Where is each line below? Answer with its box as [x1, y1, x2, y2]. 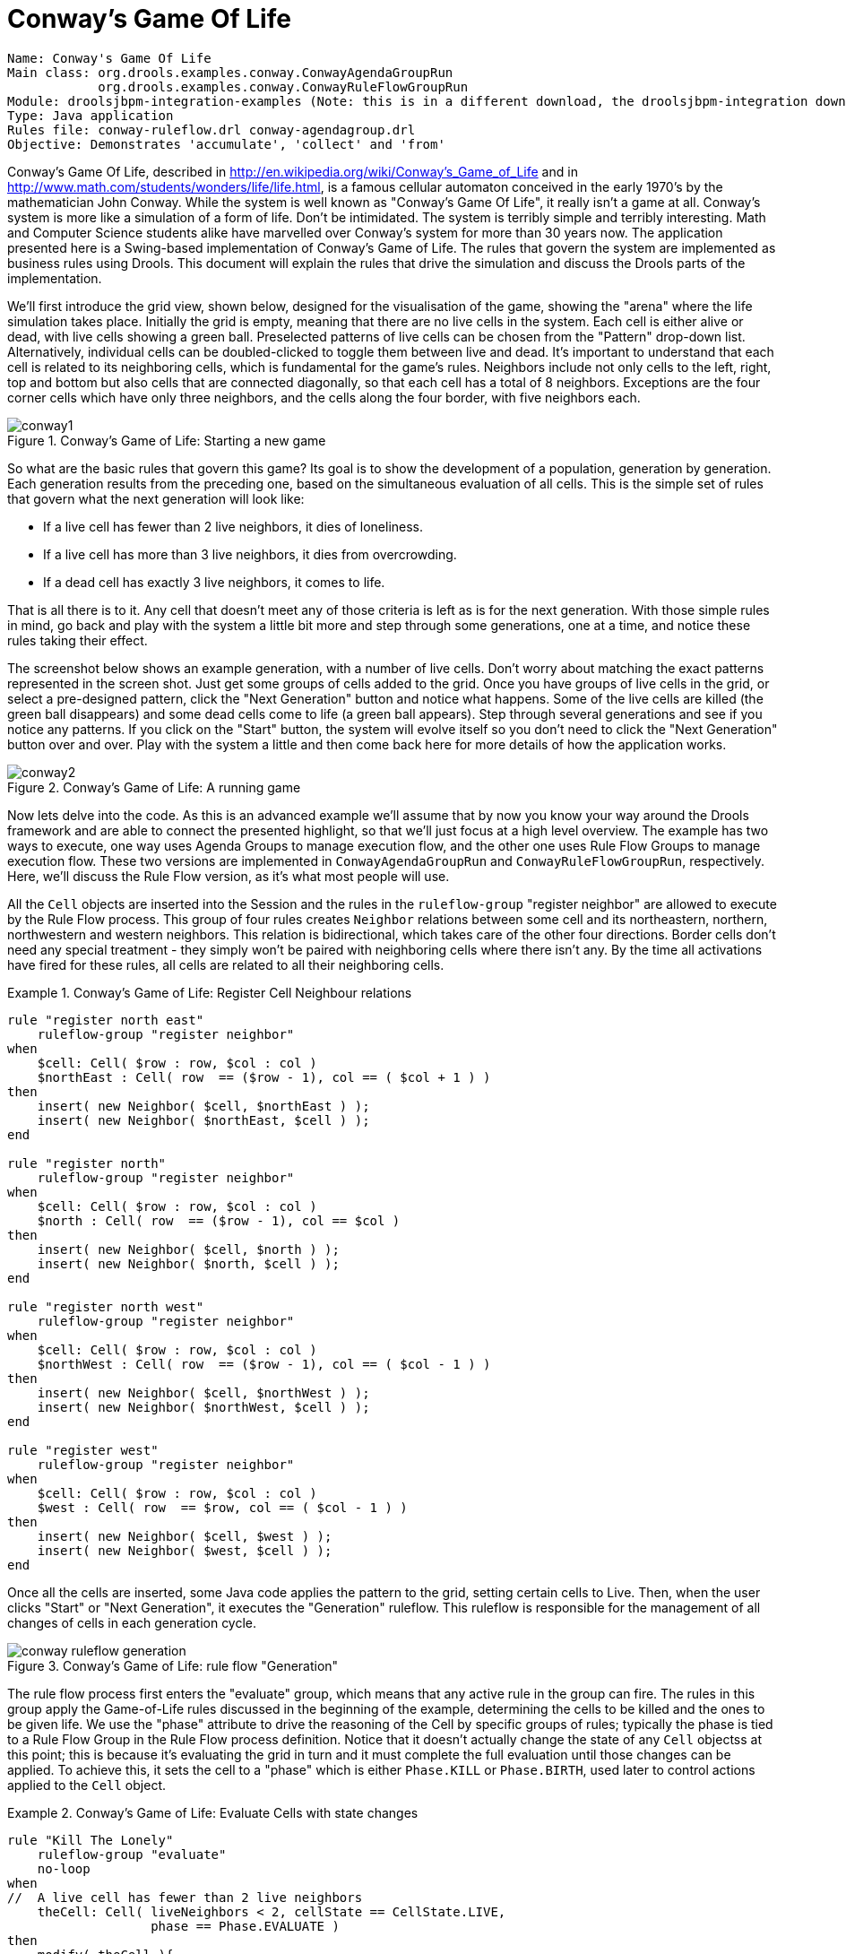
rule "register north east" [7, 1012, 204, 1027]
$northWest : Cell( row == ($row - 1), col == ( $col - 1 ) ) [37, 1356, 491, 1371]
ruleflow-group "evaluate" [37, 1846, 227, 1862]
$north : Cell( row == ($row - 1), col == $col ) [37, 1213, 401, 1228]
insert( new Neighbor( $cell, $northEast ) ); [37, 1098, 370, 1113]
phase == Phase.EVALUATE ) [151, 1918, 340, 1933]
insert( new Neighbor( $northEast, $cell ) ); [37, 1112, 370, 1128]
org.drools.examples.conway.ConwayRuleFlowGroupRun [98, 79, 469, 94]
